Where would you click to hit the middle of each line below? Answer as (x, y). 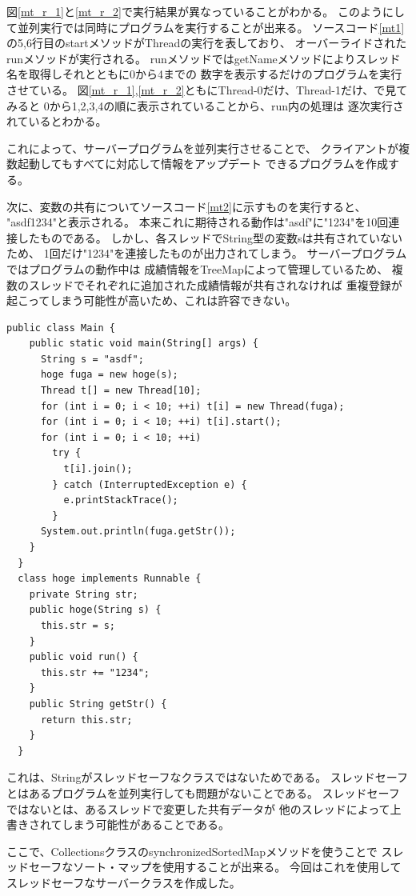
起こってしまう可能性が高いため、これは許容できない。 (152, 300)
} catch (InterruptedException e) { (150, 484)
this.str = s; (78, 625)
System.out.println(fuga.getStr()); (138, 532)
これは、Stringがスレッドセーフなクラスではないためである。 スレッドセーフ (207, 777)
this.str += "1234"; (95, 672)
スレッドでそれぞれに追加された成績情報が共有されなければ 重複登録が (215, 284)
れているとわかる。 (57, 121)
